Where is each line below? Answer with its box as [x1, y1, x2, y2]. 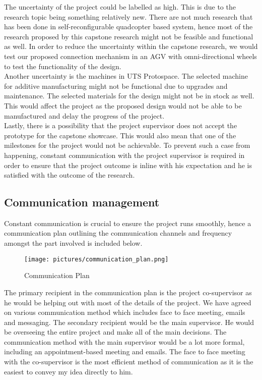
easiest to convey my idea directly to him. [4, 366, 133, 376]
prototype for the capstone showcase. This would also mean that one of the [4, 130, 236, 140]
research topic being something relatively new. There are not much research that [4, 11, 253, 22]
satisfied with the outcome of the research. [4, 170, 135, 180]
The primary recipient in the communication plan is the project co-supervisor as [4, 287, 252, 297]
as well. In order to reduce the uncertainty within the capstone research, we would [4, 41, 258, 51]
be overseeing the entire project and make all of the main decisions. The [4, 327, 227, 337]
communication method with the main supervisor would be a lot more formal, [4, 336, 245, 347]
